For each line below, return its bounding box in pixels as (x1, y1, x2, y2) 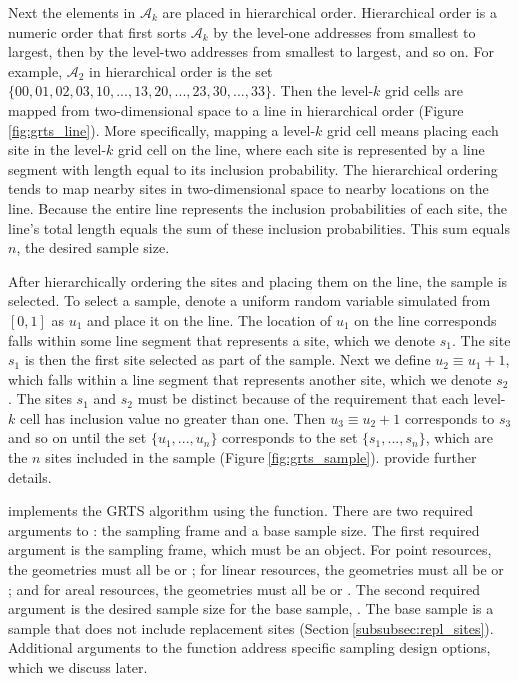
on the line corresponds (354, 309, 497, 330)
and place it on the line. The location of (87, 309, 332, 330)
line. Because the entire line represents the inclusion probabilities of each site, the (8, 197, 507, 218)
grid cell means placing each (327, 119, 499, 140)
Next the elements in (8, 2, 136, 22)
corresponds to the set (222, 427, 358, 448)
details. (8, 466, 52, 487)
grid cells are (385, 80, 463, 101)
